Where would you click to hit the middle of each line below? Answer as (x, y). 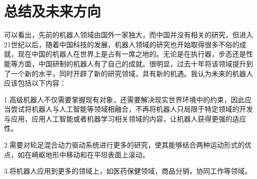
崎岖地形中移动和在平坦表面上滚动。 (90, 154)
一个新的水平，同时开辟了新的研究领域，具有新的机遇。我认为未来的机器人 (132, 73)
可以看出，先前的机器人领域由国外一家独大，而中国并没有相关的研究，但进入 (128, 35)
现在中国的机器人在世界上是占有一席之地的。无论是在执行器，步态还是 (132, 54)
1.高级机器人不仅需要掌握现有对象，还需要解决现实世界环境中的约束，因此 (124, 99)
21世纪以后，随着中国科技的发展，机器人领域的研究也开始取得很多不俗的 (122, 44)
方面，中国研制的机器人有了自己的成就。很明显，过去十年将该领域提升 (132, 63)
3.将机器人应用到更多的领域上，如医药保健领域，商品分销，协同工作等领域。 (128, 171)
